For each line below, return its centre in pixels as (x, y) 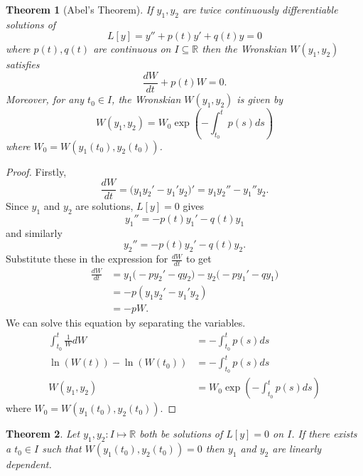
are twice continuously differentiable (260, 9)
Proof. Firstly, (36, 171)
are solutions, (104, 206)
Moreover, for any (45, 99)
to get (199, 259)
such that (62, 449)
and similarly (34, 232)
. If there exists (324, 434)
